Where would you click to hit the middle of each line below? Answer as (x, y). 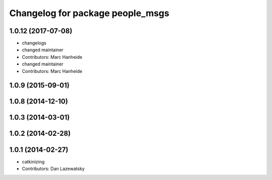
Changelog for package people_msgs (89, 13)
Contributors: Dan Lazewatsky (53, 168)
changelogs (34, 43)
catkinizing (33, 161)
